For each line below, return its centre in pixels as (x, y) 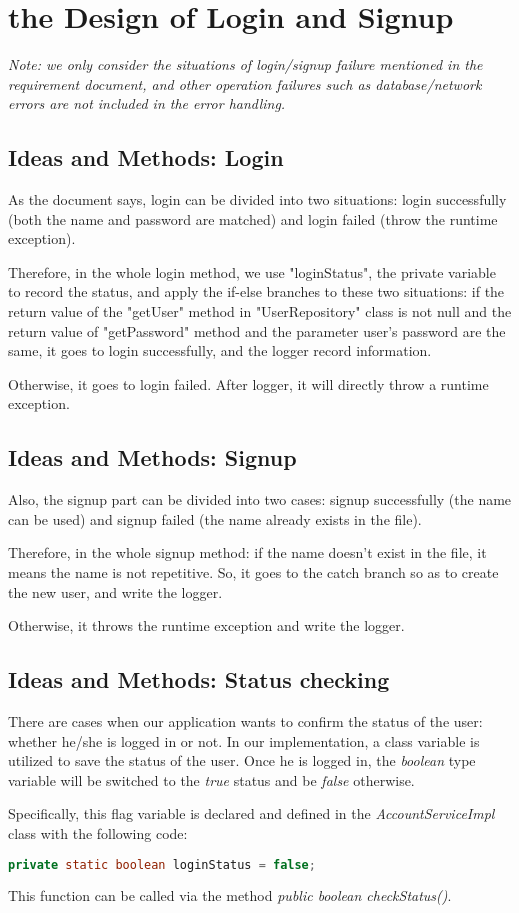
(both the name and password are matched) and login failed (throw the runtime (253, 218)
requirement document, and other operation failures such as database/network (245, 83)
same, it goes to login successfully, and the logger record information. (220, 350)
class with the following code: (98, 832)
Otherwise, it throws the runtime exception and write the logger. (206, 625)
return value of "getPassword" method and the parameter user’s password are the (257, 330)
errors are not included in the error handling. (147, 103)
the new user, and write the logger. (115, 591)
